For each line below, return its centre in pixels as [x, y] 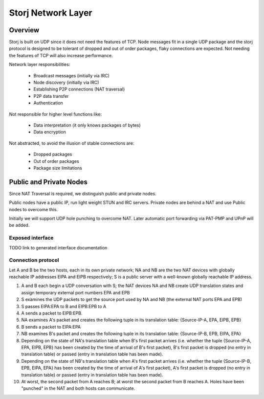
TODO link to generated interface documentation [58, 247]
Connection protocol [34, 260]
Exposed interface [31, 238]
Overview [24, 30]
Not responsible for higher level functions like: [55, 114]
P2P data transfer [51, 96]
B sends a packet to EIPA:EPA [51, 327]
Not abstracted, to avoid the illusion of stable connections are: [72, 143]
